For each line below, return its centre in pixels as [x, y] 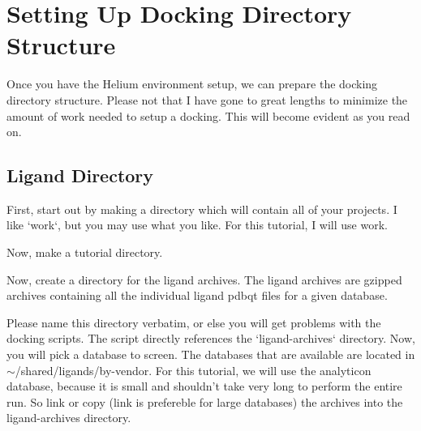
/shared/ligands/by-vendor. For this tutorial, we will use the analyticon [193, 370]
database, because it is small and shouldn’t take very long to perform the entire [204, 386]
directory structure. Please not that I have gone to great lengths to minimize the [207, 99]
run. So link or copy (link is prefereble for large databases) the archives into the [205, 401]
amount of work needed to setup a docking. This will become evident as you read [208, 115]
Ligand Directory [80, 175]
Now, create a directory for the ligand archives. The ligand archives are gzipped [204, 279]
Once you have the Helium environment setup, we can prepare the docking [192, 84]
